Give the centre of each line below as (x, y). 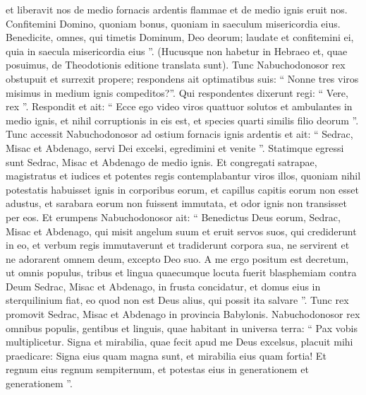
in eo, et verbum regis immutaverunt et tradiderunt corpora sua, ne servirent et (178, 245)
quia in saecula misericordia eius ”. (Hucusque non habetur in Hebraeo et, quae (177, 51)
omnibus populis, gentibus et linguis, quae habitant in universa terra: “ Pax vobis (182, 328)
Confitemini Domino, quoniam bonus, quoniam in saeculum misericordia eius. (173, 23)
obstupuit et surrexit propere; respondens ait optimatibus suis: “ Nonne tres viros (182, 78)
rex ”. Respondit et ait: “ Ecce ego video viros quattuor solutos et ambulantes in (179, 106)
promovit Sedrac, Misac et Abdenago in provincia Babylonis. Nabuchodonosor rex (183, 314)
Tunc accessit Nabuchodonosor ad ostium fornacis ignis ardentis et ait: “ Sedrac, (179, 134)
